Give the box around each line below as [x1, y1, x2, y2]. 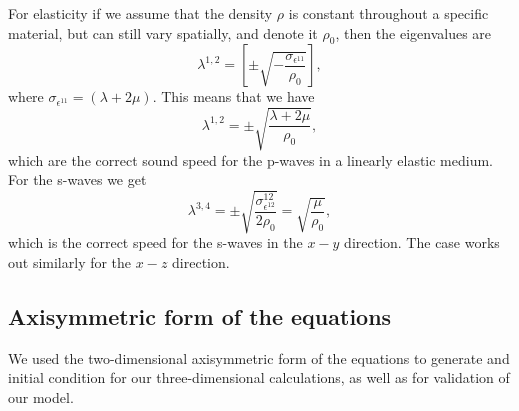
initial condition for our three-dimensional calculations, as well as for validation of [8, 367, 510, 388]
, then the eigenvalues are [335, 22, 492, 43]
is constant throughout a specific [288, 3, 489, 23]
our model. [8, 386, 74, 407]
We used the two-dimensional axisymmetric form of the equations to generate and [8, 347, 510, 368]
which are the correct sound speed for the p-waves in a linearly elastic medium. [8, 149, 494, 170]
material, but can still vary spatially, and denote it [8, 22, 318, 43]
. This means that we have [152, 86, 315, 107]
